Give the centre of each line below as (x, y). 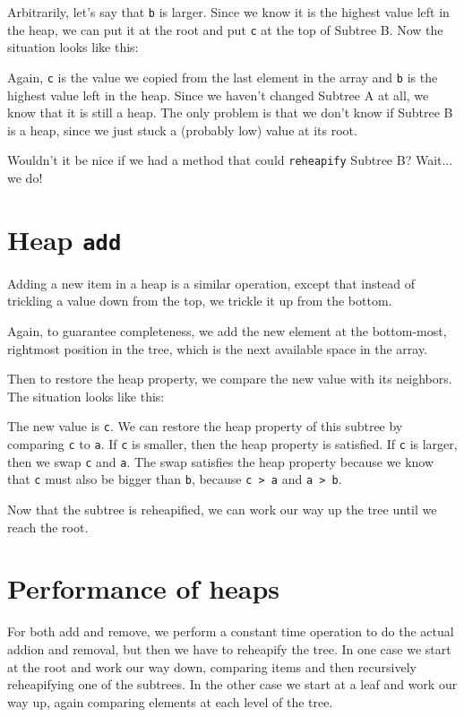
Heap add (64, 239)
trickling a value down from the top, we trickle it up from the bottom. (200, 301)
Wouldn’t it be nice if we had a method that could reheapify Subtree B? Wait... (230, 160)
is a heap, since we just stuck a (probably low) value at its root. (182, 130)
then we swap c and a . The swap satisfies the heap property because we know (221, 461)
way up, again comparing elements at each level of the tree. (170, 701)
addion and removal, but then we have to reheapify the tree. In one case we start (229, 648)
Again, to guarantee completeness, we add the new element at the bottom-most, (227, 331)
